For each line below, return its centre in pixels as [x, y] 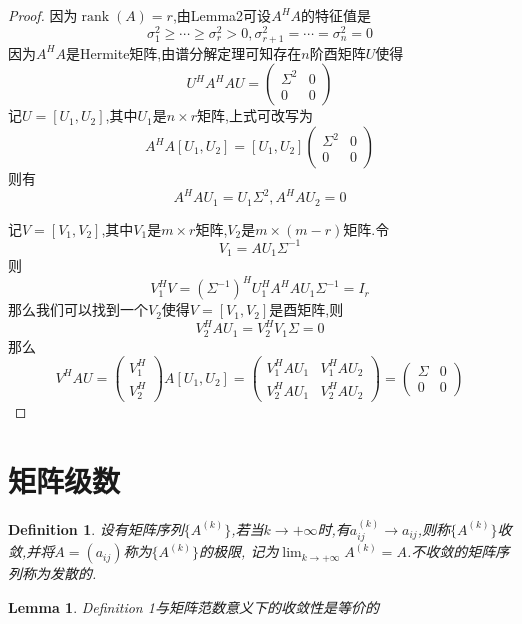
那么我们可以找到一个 [78, 309]
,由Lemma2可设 [222, 15]
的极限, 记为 [239, 551]
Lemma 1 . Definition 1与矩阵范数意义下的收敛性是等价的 [193, 606]
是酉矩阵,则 [306, 309]
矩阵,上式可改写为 [255, 115]
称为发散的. [59, 573]
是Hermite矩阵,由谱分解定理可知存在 [183, 52]
